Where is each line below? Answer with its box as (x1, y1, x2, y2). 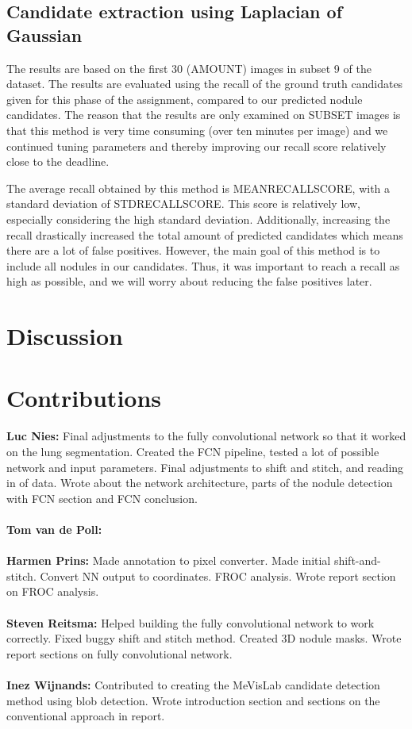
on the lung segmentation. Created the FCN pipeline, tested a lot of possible (6, 443, 379, 459)
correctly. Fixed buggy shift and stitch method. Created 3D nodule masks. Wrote (6, 630, 402, 647)
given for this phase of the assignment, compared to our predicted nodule (6, 90, 363, 107)
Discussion (6, 320, 123, 352)
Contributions (6, 382, 162, 414)
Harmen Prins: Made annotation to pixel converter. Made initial (6, 552, 331, 569)
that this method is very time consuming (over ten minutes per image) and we (6, 121, 388, 138)
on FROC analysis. (6, 583, 99, 600)
